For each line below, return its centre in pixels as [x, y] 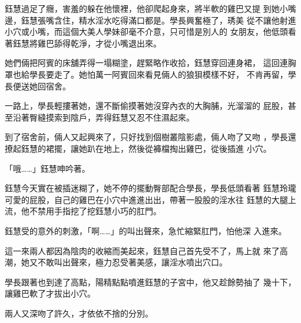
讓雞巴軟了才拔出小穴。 [50, 293]
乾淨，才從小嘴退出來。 [116, 43]
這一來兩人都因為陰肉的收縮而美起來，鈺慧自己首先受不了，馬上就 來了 [142, 250]
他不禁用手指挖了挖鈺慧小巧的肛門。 [91, 211]
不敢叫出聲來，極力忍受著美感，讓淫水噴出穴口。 [132, 262]
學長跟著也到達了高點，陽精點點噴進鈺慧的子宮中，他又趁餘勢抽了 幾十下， [150, 282]
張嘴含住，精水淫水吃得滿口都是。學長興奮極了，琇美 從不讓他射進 [167, 20]
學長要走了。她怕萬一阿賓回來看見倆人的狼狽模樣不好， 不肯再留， [158, 74]
